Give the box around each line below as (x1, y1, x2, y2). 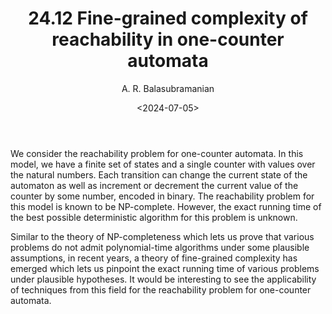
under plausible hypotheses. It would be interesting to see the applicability (10, 273, 317, 285)
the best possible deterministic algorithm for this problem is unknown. (10, 211, 298, 223)
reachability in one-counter (51, 28, 285, 51)
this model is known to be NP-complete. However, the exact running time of (10, 200, 322, 212)
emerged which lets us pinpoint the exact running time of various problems (10, 262, 320, 274)
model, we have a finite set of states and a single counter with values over (10, 158, 316, 170)
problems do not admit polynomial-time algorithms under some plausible (10, 241, 310, 253)
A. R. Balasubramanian (121, 82, 215, 94)
